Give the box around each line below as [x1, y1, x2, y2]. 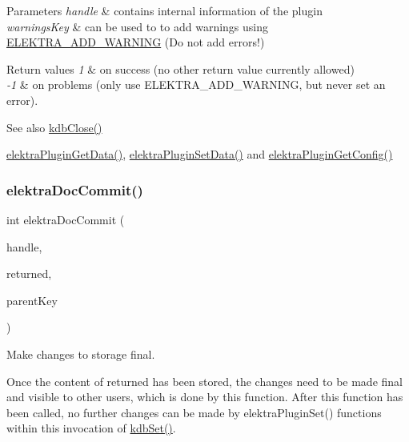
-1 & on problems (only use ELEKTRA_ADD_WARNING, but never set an [6, 76, 386, 93]
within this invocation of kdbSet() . [6, 420, 176, 436]
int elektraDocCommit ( [6, 211, 125, 227]
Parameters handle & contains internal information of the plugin [6, 2, 323, 18]
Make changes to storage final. [6, 345, 155, 362]
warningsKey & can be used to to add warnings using [6, 18, 269, 34]
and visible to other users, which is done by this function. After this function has [6, 388, 403, 405]
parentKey [6, 291, 58, 308]
